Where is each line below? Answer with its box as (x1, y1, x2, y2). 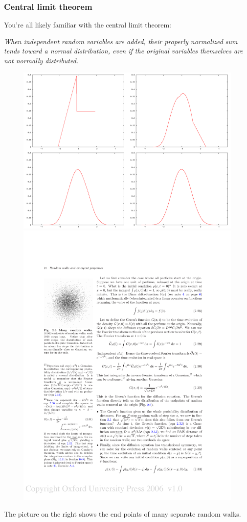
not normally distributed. (4, 55, 79, 65)
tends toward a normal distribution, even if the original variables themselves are (4, 46, 243, 56)
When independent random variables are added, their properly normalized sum (4, 36, 238, 46)
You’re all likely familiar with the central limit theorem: (4, 20, 172, 30)
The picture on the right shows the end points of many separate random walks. (4, 508, 241, 519)
